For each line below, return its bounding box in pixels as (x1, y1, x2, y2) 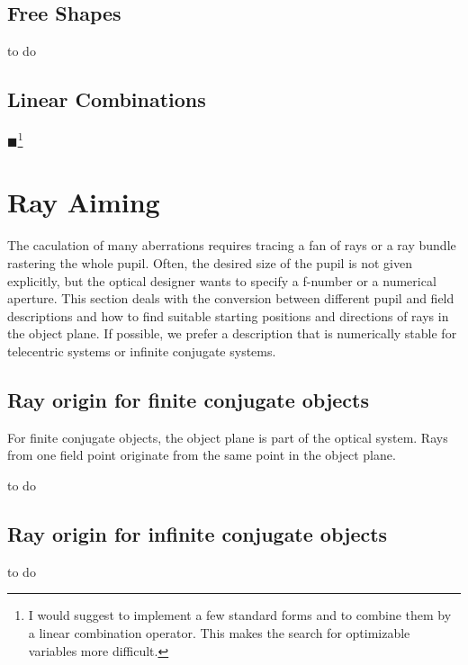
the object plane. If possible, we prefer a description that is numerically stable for (7, 324, 457, 343)
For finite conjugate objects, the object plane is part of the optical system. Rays (7, 427, 448, 446)
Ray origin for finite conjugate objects (7, 385, 370, 413)
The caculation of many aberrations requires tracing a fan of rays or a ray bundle (7, 236, 456, 255)
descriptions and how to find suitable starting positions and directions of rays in (7, 306, 449, 325)
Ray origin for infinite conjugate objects (7, 519, 388, 547)
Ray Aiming (7, 184, 160, 220)
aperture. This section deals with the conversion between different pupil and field (7, 289, 454, 308)
